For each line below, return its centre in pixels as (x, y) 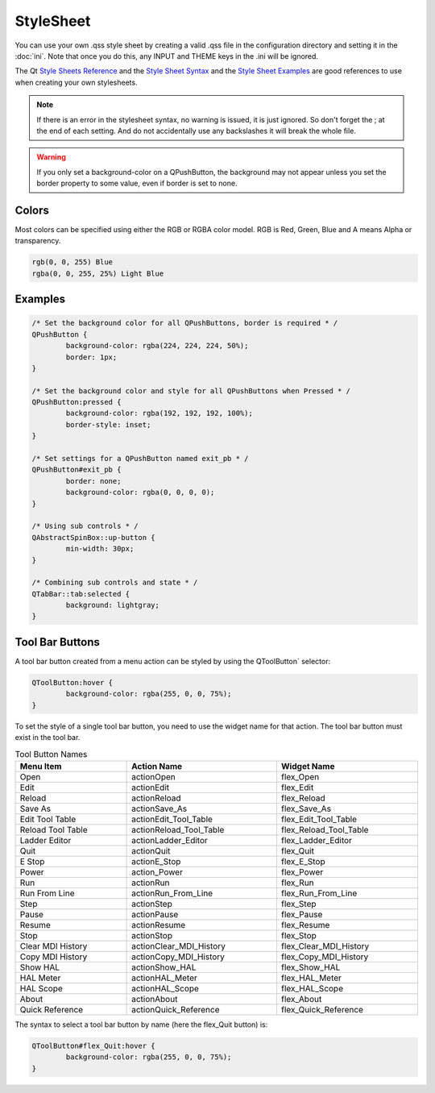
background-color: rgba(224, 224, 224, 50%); (157, 346)
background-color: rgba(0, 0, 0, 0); (140, 492)
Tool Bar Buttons (58, 642)
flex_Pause (302, 914)
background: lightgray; (113, 605)
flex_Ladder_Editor (316, 840)
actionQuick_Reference (176, 1009)
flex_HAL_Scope (312, 988)
